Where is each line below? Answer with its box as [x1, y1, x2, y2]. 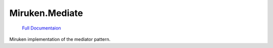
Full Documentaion [22, 25, 61, 31]
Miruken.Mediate [9, 7, 83, 18]
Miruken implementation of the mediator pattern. [9, 36, 111, 42]
